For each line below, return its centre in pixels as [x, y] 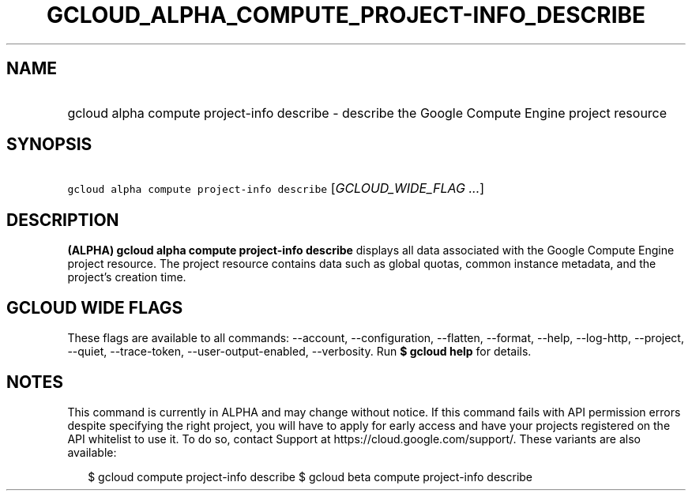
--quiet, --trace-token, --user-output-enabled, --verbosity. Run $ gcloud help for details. [299, 352]
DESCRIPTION [63, 220]
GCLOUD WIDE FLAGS [95, 307]
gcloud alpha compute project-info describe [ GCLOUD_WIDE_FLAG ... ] [276, 188]
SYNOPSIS [49, 145]
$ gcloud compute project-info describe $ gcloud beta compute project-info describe [310, 476]
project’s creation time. [127, 277]
